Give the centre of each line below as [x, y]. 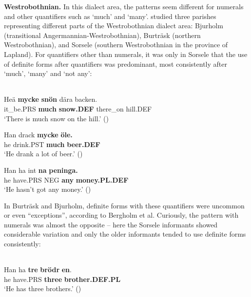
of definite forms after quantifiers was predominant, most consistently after [116, 64]
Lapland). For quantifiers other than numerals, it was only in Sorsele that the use [126, 54]
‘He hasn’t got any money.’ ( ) [48, 189]
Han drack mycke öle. [38, 135]
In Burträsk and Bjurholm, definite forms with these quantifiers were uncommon [124, 205]
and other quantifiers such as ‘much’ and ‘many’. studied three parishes [110, 16]
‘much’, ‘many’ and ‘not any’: [48, 73]
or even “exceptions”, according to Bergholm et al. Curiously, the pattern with [121, 215]
